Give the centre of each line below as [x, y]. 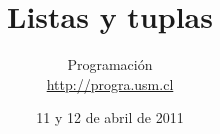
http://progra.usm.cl [110, 83]
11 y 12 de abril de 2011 [110, 117]
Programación [110, 64]
